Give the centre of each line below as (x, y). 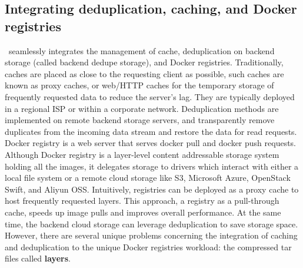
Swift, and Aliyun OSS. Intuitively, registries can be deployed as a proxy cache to (152, 189)
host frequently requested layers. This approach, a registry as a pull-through (142, 201)
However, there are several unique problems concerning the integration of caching (151, 235)
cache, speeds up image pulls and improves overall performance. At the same (143, 212)
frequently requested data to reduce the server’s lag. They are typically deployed (150, 96)
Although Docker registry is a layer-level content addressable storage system (142, 154)
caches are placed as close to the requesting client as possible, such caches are (144, 73)
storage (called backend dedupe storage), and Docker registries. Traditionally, (144, 62)
